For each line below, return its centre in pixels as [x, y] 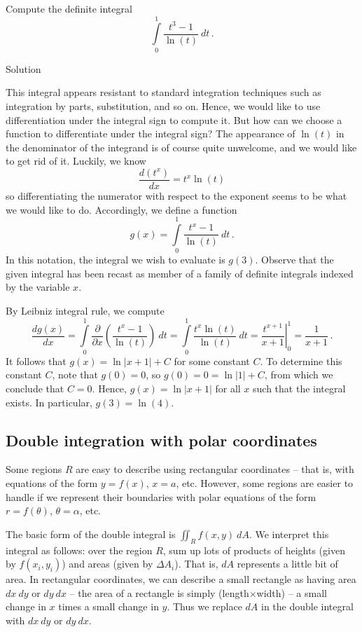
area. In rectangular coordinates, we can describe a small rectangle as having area [181, 579]
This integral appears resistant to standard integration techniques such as [163, 92]
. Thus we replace [204, 606]
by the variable [38, 287]
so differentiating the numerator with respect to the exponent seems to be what [176, 195]
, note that [75, 375]
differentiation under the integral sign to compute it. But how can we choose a [174, 119]
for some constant [212, 360]
